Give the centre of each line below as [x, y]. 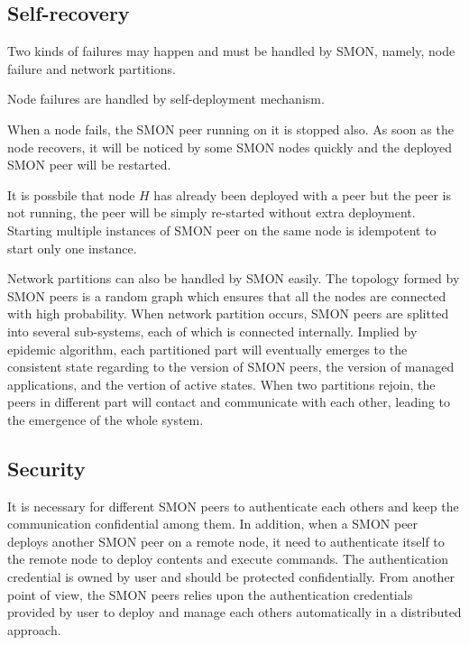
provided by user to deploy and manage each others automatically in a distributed [234, 612]
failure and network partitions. [92, 68]
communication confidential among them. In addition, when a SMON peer [213, 524]
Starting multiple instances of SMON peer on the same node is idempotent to [222, 230]
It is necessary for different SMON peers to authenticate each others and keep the [233, 506]
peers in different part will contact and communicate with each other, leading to [229, 402]
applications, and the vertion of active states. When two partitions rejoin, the [221, 384]
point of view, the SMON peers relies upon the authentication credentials [210, 594]
